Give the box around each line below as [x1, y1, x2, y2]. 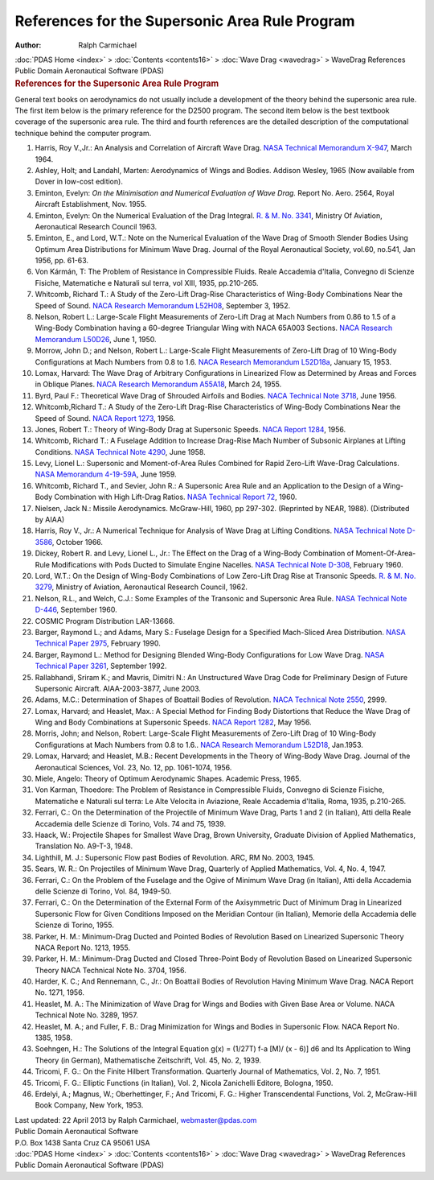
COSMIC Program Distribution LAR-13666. [35, 616, 175, 625]
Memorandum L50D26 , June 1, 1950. [35, 334, 157, 344]
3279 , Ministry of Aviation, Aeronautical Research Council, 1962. [35, 582, 248, 592]
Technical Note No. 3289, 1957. [35, 1010, 138, 1020]
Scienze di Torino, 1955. [35, 920, 114, 930]
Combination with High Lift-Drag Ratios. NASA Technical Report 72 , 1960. [54, 492, 297, 502]
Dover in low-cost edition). [35, 177, 124, 187]
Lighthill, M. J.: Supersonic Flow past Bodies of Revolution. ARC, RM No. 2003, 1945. [35, 852, 315, 862]
